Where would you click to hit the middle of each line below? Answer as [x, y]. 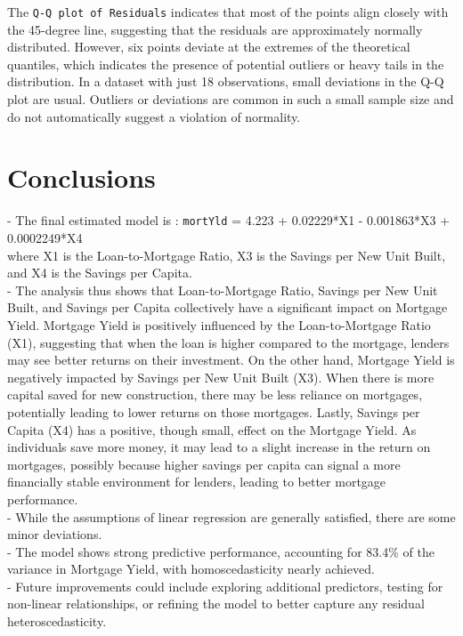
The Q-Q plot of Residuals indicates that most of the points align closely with [228, 12]
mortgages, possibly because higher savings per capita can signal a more [204, 464]
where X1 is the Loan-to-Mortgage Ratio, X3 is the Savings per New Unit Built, [227, 255]
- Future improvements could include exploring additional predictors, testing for [225, 586]
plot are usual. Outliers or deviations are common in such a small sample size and [231, 99]
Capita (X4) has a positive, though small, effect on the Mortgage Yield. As [212, 429]
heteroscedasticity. [57, 621]
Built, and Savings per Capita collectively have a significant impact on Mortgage [227, 307]
